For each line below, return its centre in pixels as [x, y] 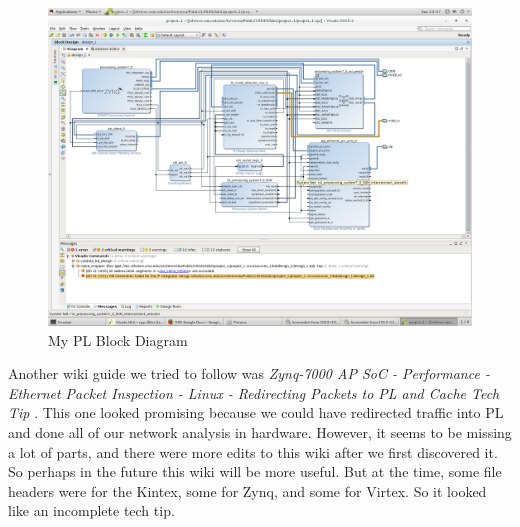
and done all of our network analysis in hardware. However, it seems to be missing [260, 431]
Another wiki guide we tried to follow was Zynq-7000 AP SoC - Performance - [249, 373]
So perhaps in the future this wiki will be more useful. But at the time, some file [255, 471]
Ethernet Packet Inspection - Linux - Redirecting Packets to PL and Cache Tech [254, 392]
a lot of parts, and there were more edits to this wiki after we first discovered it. [253, 451]
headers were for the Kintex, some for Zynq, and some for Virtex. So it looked [247, 490]
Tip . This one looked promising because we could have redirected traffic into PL [256, 412]
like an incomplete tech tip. [91, 510]
